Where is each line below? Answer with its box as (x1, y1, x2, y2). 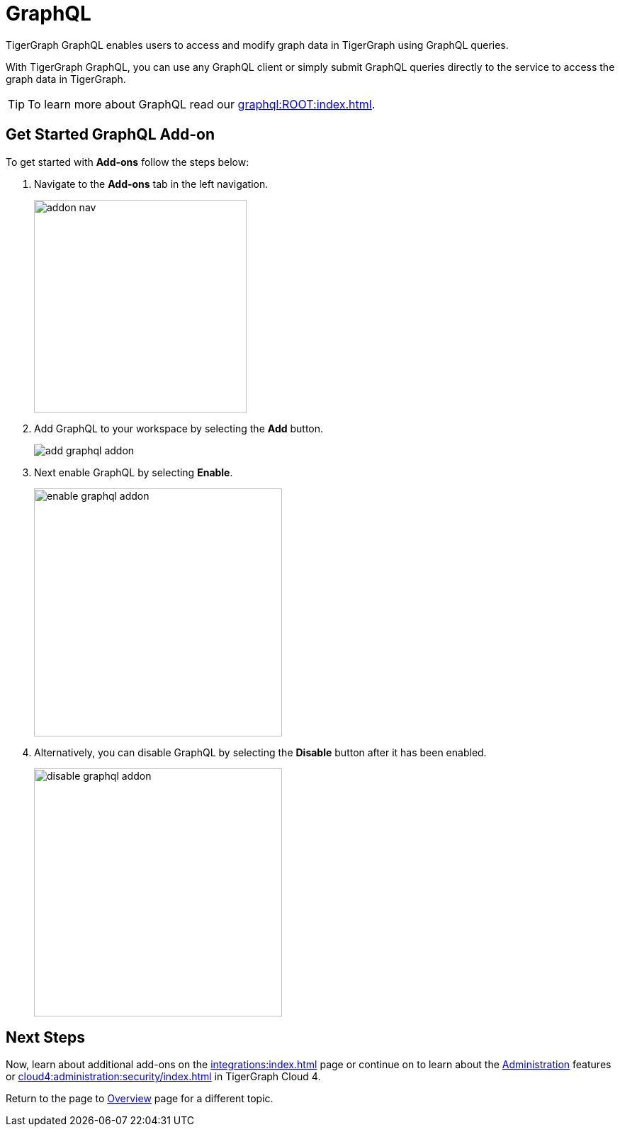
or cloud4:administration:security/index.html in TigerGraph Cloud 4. (6, 1070, 321, 1083)
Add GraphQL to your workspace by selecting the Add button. (34, 422, 324, 435)
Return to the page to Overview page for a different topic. (6, 1092, 274, 1105)
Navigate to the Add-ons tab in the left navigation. (34, 177, 269, 190)
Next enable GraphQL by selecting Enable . (34, 466, 233, 478)
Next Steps (6, 1029, 85, 1047)
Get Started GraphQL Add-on (6, 125, 215, 144)
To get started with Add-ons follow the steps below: (6, 155, 249, 168)
